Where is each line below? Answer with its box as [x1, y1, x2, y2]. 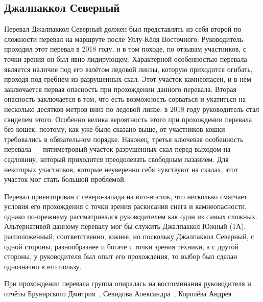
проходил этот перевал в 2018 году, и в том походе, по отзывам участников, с [4, 43, 247, 54]
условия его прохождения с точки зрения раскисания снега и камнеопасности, [4, 201, 247, 212]
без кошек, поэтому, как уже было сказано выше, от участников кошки [4, 124, 225, 134]
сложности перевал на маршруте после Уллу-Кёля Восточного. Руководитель [4, 33, 243, 44]
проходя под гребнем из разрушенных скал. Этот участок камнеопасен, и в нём [4, 74, 251, 84]
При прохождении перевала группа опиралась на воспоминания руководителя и [4, 278, 251, 289]
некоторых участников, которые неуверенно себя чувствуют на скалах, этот [4, 164, 238, 174]
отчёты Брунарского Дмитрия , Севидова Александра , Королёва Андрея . [4, 288, 236, 299]
